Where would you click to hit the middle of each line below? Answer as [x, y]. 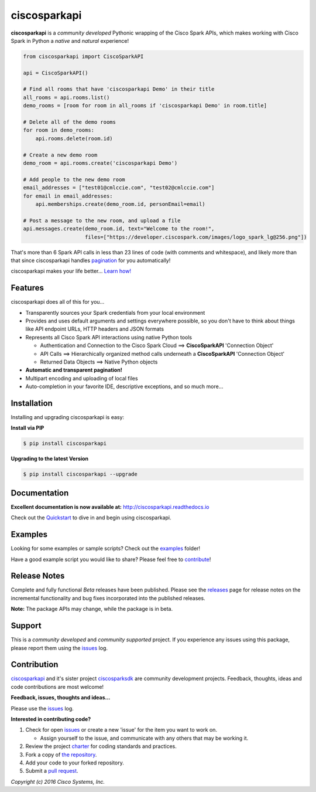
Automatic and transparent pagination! [74, 370]
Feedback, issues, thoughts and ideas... [61, 698]
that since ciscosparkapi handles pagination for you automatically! [91, 260]
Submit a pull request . [52, 771]
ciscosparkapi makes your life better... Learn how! [71, 271]
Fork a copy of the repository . [61, 754]
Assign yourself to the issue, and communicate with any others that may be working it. [144, 738]
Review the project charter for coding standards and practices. [101, 746]
